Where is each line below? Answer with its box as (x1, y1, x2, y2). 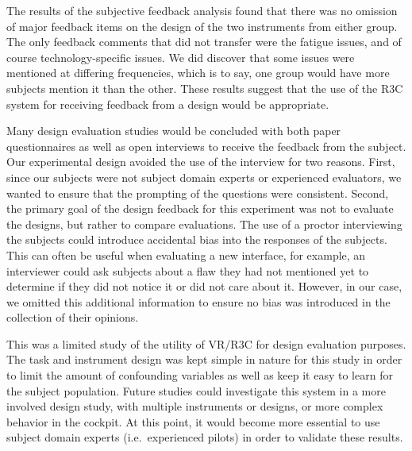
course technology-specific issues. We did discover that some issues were (6, 48, 355, 65)
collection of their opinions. (6, 309, 139, 326)
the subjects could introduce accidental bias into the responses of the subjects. (6, 231, 387, 248)
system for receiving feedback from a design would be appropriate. (6, 95, 329, 112)
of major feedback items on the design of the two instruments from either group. (6, 17, 398, 34)
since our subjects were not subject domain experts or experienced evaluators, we (6, 168, 402, 185)
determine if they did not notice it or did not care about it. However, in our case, (6, 278, 402, 295)
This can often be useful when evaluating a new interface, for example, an (6, 246, 366, 263)
